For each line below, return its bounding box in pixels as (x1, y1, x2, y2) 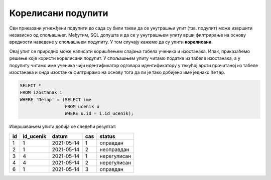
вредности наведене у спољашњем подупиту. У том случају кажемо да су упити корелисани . (9, 39, 213, 45)
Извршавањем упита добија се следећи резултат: (9, 123, 116, 130)
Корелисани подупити (9, 8, 108, 19)
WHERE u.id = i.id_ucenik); (64, 111, 134, 116)
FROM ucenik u (64, 104, 100, 110)
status (99, 133, 115, 140)
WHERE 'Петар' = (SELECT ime (20, 97, 92, 102)
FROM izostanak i (20, 90, 63, 95)
